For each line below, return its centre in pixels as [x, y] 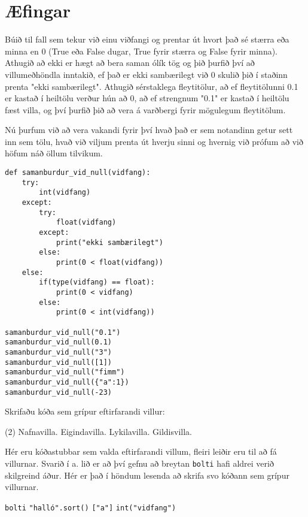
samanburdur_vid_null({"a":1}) [67, 382]
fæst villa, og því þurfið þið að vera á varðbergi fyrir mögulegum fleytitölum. [145, 109]
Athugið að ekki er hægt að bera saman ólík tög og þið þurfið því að [130, 63]
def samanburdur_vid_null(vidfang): [78, 173]
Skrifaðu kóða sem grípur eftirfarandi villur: [85, 411]
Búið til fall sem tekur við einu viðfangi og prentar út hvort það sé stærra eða [147, 39]
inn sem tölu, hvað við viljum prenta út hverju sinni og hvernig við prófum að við [154, 141]
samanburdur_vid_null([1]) [58, 362]
